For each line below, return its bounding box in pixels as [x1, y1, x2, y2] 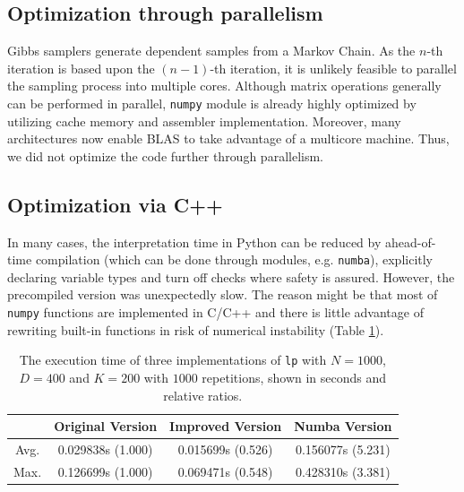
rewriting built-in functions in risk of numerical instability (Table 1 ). [7, 320, 384, 339]
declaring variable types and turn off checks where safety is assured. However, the [7, 267, 455, 286]
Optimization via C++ [7, 190, 223, 218]
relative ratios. [163, 385, 243, 404]
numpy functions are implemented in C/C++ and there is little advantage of [7, 303, 424, 322]
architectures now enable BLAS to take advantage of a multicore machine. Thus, [7, 129, 450, 148]
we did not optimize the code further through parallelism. [7, 146, 323, 165]
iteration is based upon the [7, 58, 155, 77]
